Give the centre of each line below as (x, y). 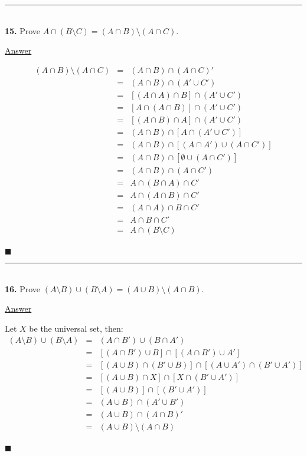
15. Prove (23, 30)
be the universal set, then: (76, 328)
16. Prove (23, 288)
